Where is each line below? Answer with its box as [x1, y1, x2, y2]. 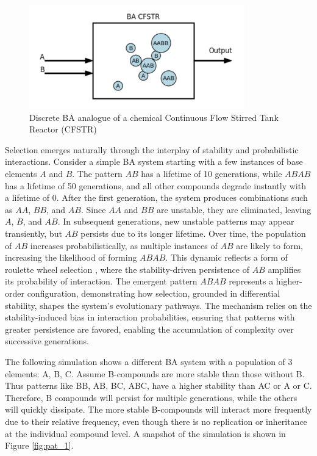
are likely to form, [236, 239, 303, 252]
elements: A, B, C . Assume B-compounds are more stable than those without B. [5, 367, 305, 380]
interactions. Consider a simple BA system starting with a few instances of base [5, 155, 303, 168]
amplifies [268, 262, 301, 275]
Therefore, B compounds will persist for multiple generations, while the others [5, 391, 297, 404]
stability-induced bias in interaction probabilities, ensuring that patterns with [5, 311, 295, 324]
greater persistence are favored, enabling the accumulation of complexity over [5, 322, 294, 335]
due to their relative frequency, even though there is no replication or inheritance [5, 414, 307, 427]
